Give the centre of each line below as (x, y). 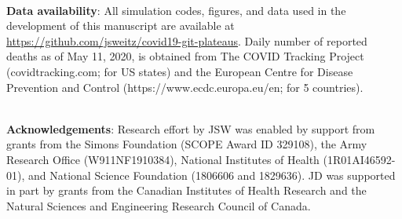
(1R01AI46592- (359, 159)
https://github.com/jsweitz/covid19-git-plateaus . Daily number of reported (187, 40)
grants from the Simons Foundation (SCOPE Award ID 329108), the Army (187, 144)
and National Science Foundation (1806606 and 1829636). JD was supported (212, 175)
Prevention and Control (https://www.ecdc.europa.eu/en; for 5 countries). (185, 87)
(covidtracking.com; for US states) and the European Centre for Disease (180, 71)
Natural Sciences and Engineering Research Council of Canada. (159, 205)
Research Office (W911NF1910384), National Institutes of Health (163, 159)
